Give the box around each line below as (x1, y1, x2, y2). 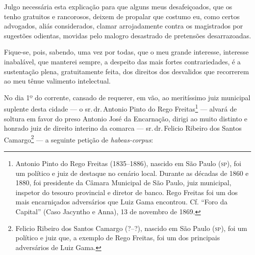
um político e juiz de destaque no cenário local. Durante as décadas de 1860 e (15, 168, 249, 178)
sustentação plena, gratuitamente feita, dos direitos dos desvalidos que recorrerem (4, 66, 249, 76)
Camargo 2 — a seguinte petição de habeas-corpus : (4, 133, 153, 144)
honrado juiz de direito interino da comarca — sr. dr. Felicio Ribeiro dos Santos (4, 123, 242, 133)
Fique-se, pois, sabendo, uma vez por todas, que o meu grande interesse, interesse (4, 47, 249, 57)
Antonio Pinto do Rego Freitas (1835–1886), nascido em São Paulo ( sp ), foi (15, 158, 241, 169)
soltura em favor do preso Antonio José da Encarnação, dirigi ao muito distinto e (4, 113, 248, 123)
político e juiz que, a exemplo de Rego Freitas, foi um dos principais (15, 232, 220, 243)
